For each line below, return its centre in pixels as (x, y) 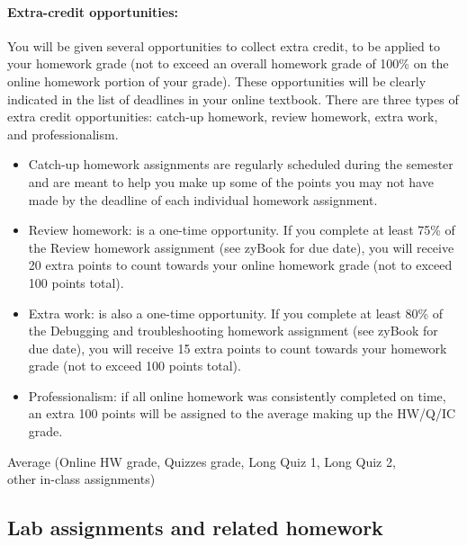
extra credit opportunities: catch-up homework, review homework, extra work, (223, 116)
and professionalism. (63, 134)
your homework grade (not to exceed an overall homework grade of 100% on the (228, 63)
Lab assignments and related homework (195, 528)
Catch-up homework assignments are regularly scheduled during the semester (241, 164)
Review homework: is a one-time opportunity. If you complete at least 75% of (242, 230)
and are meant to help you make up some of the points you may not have (231, 181)
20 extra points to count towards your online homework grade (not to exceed (240, 265)
